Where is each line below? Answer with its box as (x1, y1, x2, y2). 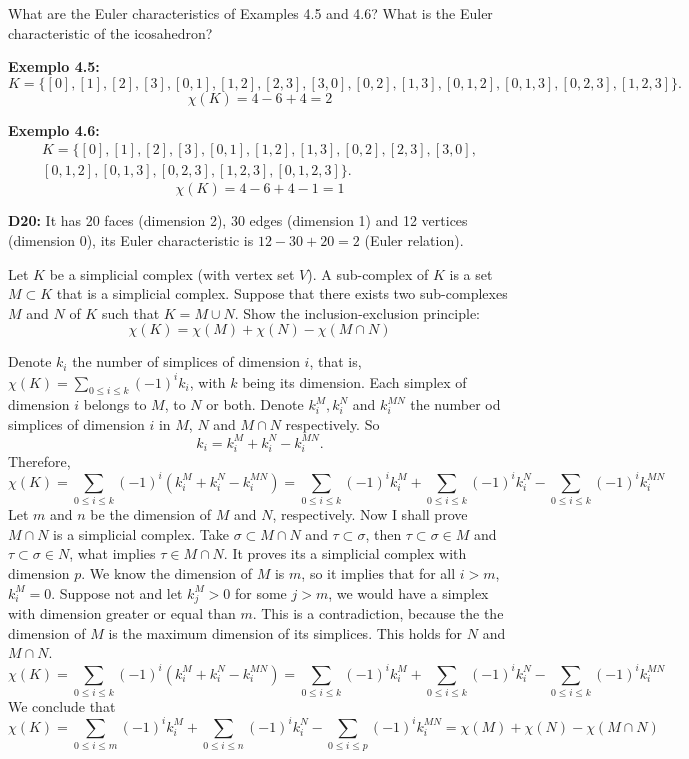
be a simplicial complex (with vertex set (49, 263, 295, 284)
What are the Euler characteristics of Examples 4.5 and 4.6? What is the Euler (8, 3, 493, 23)
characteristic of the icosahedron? (8, 22, 213, 43)
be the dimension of (90, 504, 211, 525)
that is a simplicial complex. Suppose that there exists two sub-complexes (56, 283, 508, 304)
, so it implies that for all (301, 562, 456, 583)
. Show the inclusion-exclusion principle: (234, 302, 481, 323)
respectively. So (285, 413, 380, 434)
